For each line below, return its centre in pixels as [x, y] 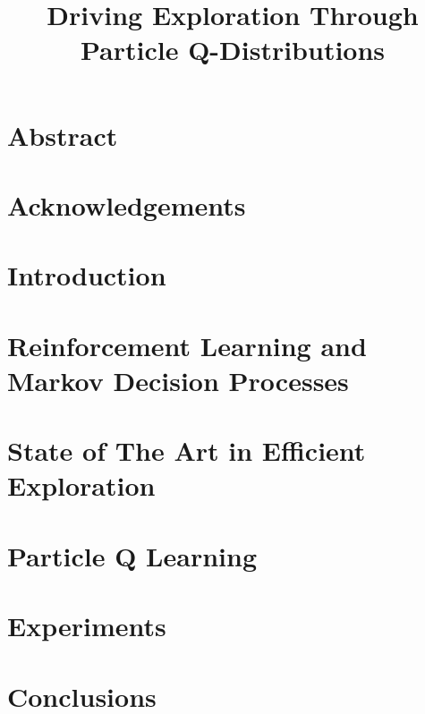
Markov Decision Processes [178, 380]
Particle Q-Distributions [233, 50]
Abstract [63, 135]
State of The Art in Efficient [187, 450]
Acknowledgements [127, 204]
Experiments [87, 626]
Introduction [87, 275]
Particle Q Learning [132, 555]
